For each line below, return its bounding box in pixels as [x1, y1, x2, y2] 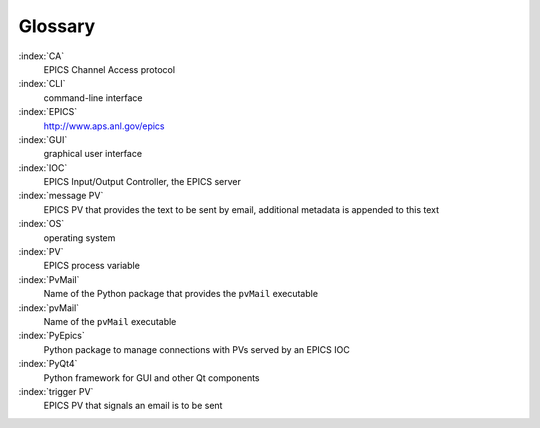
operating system [43, 231, 116, 244]
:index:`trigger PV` [18, 385, 94, 397]
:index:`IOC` [18, 161, 68, 174]
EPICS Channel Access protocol [43, 63, 175, 75]
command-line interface [43, 91, 143, 104]
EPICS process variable [43, 260, 140, 272]
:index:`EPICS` [18, 106, 78, 118]
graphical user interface [43, 148, 143, 160]
